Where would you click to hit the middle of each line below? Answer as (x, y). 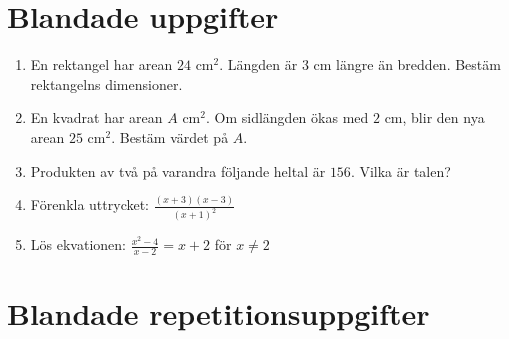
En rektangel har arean (101, 64)
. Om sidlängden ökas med (287, 117)
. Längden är (258, 64)
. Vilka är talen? (400, 170)
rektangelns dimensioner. (106, 83)
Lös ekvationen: (78, 244)
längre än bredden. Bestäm (418, 64)
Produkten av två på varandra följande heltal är (178, 170)
